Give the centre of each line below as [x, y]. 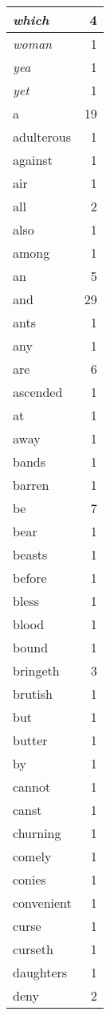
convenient [42, 903]
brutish [33, 694]
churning [37, 833]
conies [29, 879]
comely [32, 856]
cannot [32, 786]
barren [31, 485]
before [30, 578]
